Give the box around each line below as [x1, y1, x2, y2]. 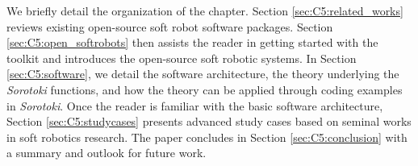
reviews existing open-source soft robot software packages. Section [6, 18, 333, 35]
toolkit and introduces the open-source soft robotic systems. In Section [6, 49, 357, 66]
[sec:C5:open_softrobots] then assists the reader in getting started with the [6, 34, 378, 51]
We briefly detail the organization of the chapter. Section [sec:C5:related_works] [6, 2, 403, 19]
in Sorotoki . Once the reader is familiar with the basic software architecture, [6, 97, 383, 114]
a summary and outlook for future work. [6, 144, 207, 161]
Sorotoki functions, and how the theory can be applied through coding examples [6, 81, 403, 98]
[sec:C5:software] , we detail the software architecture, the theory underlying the [6, 65, 399, 82]
